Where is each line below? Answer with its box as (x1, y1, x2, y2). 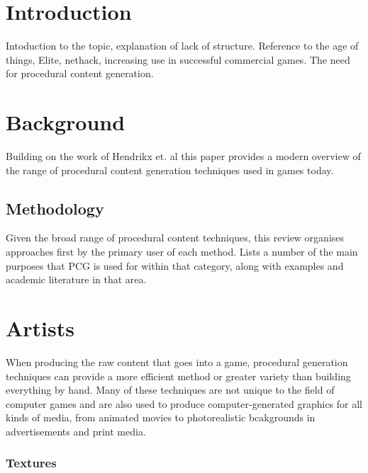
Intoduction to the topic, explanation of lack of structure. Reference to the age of (6, 38, 359, 53)
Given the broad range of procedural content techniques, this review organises (6, 230, 345, 245)
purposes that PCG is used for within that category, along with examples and (6, 258, 344, 273)
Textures (6, 454, 57, 472)
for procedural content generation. (6, 66, 154, 81)
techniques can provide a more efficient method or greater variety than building (6, 368, 351, 383)
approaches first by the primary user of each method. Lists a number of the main (6, 244, 358, 259)
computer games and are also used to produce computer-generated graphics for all (6, 396, 363, 411)
